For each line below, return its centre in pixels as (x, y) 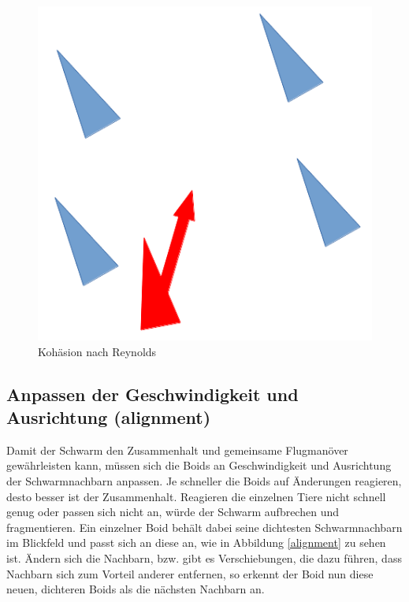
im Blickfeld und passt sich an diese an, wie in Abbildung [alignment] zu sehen (196, 543)
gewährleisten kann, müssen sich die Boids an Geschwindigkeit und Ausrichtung (199, 465)
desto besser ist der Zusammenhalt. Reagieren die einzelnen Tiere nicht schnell (196, 496)
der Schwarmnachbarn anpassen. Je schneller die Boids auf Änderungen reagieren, (204, 480)
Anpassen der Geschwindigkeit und (152, 394)
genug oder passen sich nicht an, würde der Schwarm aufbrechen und (173, 512)
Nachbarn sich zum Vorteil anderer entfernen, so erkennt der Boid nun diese (190, 573)
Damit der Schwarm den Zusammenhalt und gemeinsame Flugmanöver (177, 450)
